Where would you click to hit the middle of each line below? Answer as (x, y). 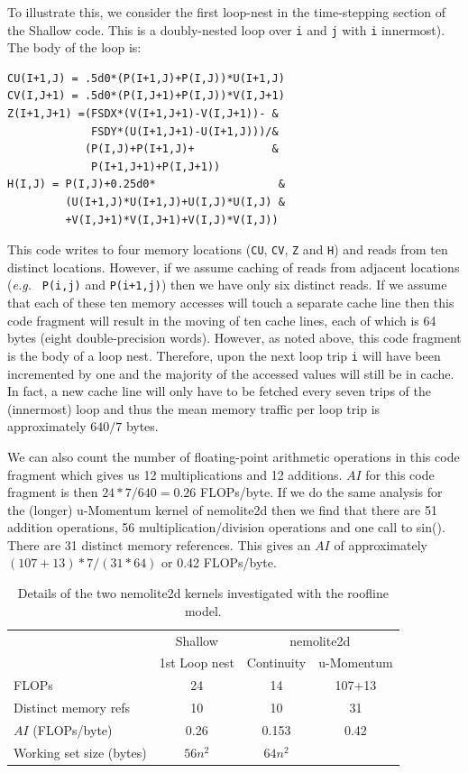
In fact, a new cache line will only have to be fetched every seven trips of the (219, 391)
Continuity (276, 663)
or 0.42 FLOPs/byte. (219, 562)
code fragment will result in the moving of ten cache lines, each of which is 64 (222, 320)
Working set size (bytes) (80, 752)
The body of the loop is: (74, 47)
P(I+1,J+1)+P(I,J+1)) (156, 166)
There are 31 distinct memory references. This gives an (159, 544)
